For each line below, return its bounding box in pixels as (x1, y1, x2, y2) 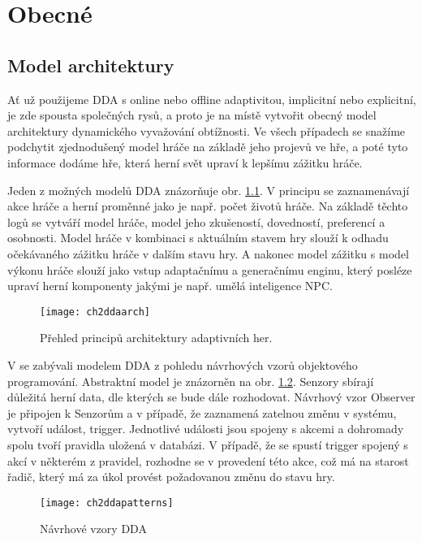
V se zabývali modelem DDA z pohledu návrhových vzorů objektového (7, 356, 358, 373)
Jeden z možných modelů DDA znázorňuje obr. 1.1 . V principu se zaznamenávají (7, 181, 410, 198)
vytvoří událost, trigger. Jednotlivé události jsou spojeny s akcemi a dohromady (7, 420, 404, 437)
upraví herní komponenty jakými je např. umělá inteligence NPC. (7, 277, 333, 294)
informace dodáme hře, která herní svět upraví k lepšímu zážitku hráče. (7, 154, 363, 171)
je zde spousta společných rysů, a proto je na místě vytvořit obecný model (7, 106, 377, 124)
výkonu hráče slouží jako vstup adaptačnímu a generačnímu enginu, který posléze (7, 261, 412, 278)
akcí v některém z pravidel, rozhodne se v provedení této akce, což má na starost (7, 452, 409, 469)
